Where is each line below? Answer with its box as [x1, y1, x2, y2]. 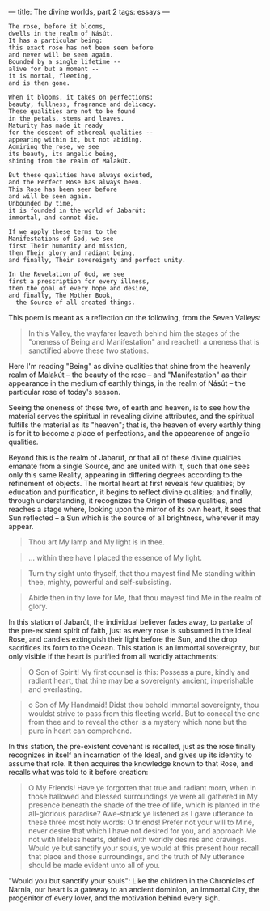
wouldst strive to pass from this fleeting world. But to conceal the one [27, 709, 260, 718]
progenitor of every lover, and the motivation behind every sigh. [8, 893, 221, 903]
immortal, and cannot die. [8, 214, 99, 222]
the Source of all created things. [15, 299, 136, 307]
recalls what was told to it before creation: [8, 768, 149, 777]
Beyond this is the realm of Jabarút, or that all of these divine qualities [8, 453, 241, 462]
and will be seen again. [8, 193, 92, 201]
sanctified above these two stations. [27, 345, 150, 355]
